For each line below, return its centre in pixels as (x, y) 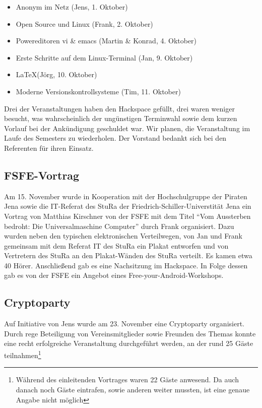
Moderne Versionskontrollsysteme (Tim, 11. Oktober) (98, 91)
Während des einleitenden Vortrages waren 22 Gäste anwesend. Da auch (127, 380)
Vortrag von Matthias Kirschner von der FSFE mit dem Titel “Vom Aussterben (127, 216)
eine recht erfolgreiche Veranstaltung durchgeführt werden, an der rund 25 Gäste (129, 343)
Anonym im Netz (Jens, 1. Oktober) (72, 7)
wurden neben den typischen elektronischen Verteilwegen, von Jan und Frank (123, 236)
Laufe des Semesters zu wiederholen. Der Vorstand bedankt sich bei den (115, 138)
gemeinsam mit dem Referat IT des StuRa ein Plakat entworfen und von (116, 245)
